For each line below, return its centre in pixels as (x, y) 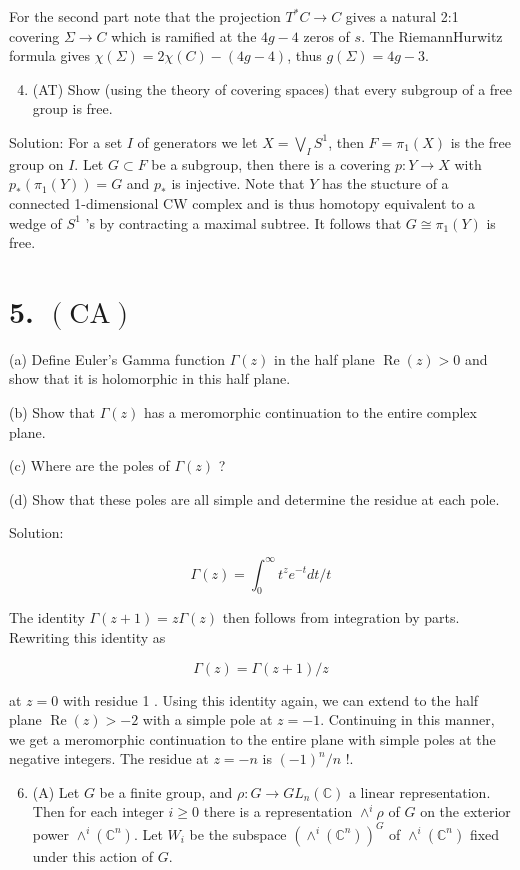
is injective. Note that (238, 183)
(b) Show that (52, 412)
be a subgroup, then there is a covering (271, 163)
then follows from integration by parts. (341, 617)
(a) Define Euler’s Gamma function (117, 358)
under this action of (93, 855)
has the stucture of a (385, 183)
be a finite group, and (166, 791)
